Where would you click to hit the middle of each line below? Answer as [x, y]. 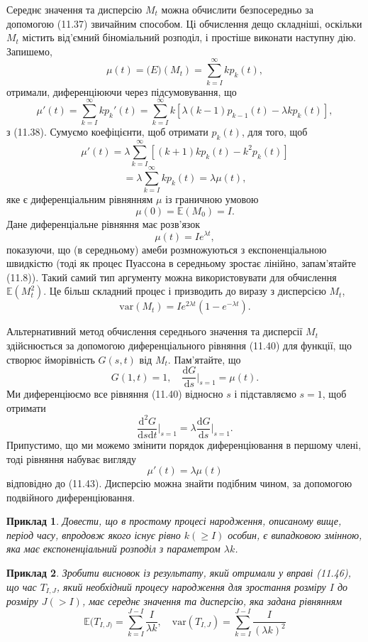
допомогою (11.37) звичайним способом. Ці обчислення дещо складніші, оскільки [184, 23]
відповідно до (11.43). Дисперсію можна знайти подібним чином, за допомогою [179, 483]
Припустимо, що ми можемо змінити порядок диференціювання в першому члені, [184, 444]
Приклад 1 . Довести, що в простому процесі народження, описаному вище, [174, 521]
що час [22, 586]
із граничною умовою [212, 199]
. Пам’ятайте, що [204, 359]
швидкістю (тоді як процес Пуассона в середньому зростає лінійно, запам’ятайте [182, 263]
